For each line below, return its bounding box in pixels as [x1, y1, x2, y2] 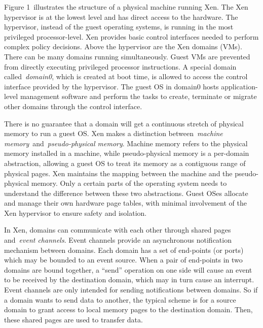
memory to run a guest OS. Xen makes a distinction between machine [4, 128, 223, 139]
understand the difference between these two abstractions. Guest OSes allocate [4, 187, 248, 198]
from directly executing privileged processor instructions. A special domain [4, 61, 237, 72]
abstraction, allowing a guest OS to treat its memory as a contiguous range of [4, 157, 246, 168]
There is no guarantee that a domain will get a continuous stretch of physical [4, 118, 244, 128]
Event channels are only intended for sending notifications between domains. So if [4, 284, 258, 295]
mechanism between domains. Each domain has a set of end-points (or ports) [4, 244, 244, 255]
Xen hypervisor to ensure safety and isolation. [4, 207, 147, 218]
